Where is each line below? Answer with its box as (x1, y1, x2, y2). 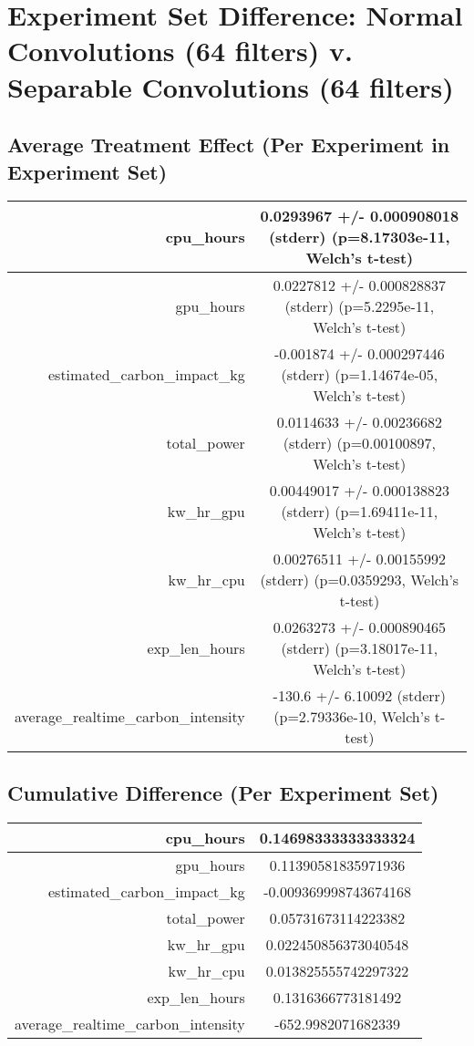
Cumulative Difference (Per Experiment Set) (7, 778, 439, 806)
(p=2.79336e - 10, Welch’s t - (273, 706, 446, 728)
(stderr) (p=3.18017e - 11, (281, 637, 438, 659)
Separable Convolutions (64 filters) (7, 67, 454, 105)
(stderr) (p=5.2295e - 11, (284, 295, 435, 317)
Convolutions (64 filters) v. (7, 32, 353, 69)
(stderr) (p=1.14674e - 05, (281, 364, 438, 386)
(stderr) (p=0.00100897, (283, 432, 436, 454)
